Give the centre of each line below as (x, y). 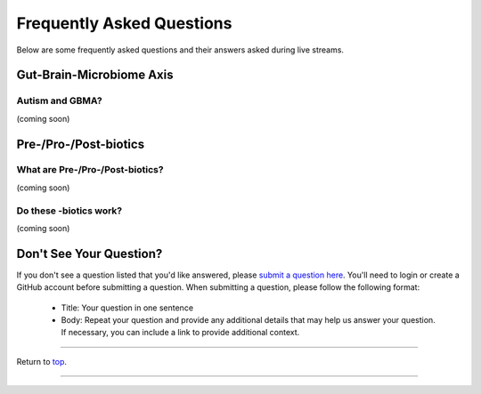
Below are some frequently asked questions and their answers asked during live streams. (180, 50)
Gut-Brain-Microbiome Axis (95, 75)
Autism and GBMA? (59, 101)
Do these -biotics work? (69, 211)
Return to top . (41, 361)
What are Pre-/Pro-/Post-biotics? (90, 170)
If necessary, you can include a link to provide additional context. (180, 333)
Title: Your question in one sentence (127, 308)
